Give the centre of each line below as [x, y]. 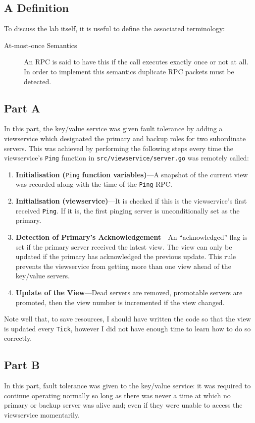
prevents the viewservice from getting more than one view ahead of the [123, 266]
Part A [22, 108]
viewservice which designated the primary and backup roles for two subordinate [125, 138]
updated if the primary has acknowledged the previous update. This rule [126, 256]
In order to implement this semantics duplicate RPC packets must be [129, 71]
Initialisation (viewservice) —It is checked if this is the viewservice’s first [131, 201]
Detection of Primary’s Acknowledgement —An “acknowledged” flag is [131, 237]
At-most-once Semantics [41, 45]
